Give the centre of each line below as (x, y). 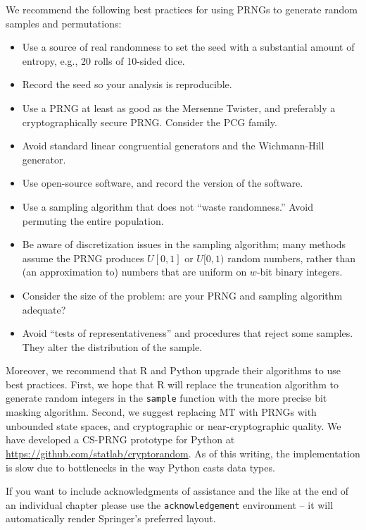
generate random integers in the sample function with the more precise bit (166, 398)
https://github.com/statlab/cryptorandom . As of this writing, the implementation (183, 453)
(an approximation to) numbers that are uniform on (134, 272)
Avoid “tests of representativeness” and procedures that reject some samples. (188, 333)
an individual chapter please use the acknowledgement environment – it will (170, 504)
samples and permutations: (64, 23)
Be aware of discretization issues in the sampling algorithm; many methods (184, 244)
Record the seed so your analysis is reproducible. (127, 84)
